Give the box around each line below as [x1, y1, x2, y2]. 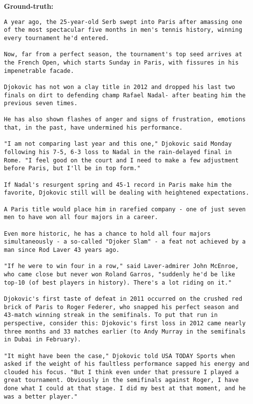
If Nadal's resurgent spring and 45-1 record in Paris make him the [4, 181, 232, 188]
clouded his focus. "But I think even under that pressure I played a [4, 368, 239, 376]
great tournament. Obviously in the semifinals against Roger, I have [4, 377, 239, 384]
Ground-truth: [4, 1, 54, 11]
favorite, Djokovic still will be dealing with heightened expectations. [4, 189, 250, 197]
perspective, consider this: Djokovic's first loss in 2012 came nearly [4, 319, 246, 327]
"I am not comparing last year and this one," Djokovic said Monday [4, 140, 232, 148]
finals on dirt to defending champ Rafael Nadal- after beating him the [4, 91, 246, 99]
